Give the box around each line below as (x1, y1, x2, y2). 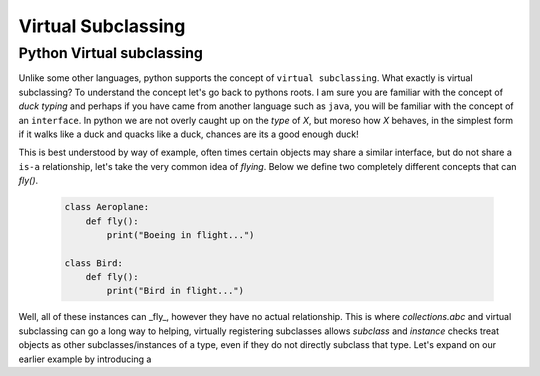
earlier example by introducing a (18, 353, 152, 365)
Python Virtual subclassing (18, 44, 204, 62)
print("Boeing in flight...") (106, 229, 255, 240)
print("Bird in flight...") (106, 285, 245, 297)
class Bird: (64, 257, 124, 269)
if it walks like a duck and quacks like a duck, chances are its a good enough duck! (18, 128, 359, 140)
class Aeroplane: (64, 201, 150, 213)
